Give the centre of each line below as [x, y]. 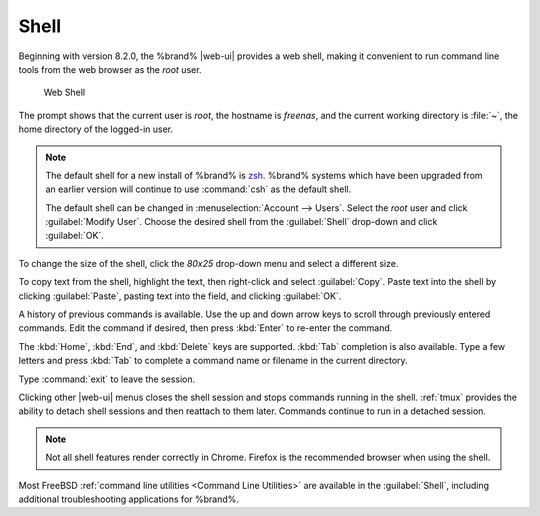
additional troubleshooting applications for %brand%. [129, 499]
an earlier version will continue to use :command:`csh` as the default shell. [198, 189]
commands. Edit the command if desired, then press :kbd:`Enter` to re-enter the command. [205, 328]
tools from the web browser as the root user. [110, 69]
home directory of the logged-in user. [96, 129]
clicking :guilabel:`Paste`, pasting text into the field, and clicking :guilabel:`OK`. [180, 296]
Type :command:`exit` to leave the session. [107, 379]
